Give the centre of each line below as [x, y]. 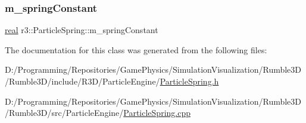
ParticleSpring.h [189, 81]
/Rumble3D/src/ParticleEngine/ [64, 113]
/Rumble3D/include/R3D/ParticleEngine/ [82, 81]
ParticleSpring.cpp [157, 113]
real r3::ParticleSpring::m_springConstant [82, 30]
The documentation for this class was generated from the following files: [136, 49]
